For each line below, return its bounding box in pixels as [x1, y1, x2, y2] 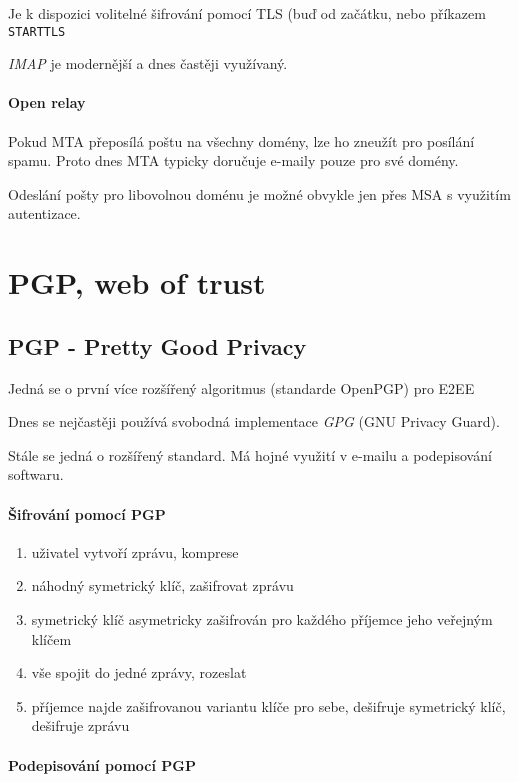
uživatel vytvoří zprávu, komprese [31, 541, 239, 562]
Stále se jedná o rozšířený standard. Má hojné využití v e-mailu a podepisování [8, 444, 492, 465]
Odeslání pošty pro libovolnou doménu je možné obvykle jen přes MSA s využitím [8, 183, 511, 204]
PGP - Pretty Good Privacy [8, 330, 307, 361]
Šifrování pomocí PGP [8, 503, 166, 524]
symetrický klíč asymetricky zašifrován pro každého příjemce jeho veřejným [31, 608, 493, 629]
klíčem [31, 628, 72, 649]
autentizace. [8, 203, 81, 224]
